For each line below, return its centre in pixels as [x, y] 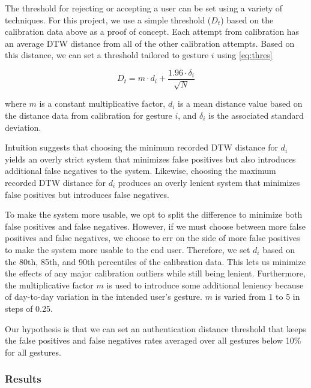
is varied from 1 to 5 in [258, 297]
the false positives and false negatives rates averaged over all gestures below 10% [153, 340]
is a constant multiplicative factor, [102, 103]
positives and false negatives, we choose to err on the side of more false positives [152, 238]
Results [23, 379]
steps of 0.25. [29, 308]
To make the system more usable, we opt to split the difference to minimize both [154, 214]
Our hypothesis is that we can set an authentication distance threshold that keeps [155, 328]
